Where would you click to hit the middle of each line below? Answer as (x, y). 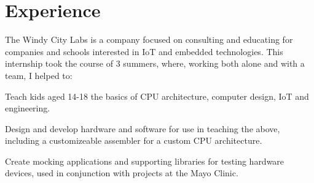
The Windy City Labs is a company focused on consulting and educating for (149, 39)
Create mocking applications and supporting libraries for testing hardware (145, 161)
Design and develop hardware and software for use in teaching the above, (143, 128)
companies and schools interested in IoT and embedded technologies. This (144, 51)
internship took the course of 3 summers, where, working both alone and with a (155, 63)
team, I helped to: (39, 75)
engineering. (28, 108)
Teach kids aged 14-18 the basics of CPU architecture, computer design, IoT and (157, 96)
